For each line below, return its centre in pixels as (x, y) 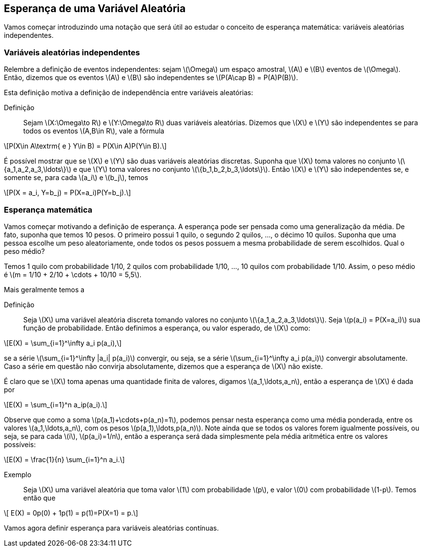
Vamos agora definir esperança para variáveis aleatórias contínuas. (111, 528)
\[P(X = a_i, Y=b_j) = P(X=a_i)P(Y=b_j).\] (68, 193)
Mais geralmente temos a (44, 289)
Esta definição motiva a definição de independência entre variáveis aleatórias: (129, 93)
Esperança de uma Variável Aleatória (95, 8)
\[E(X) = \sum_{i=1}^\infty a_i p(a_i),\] (63, 343)
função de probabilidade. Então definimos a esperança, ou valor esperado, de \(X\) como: (167, 328)
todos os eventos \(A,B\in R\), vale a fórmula (94, 131)
